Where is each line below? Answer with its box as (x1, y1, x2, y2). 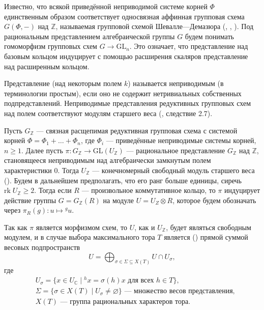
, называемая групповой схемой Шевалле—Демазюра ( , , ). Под (55, 21, 254, 32)
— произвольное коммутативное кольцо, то (81, 185, 216, 195)
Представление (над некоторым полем (4, 78, 122, 89)
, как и (134, 221, 155, 232)
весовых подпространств (4, 242, 80, 252)
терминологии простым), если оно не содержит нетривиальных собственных (4, 88, 242, 98)
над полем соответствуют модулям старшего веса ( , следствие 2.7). (4, 107, 213, 118)
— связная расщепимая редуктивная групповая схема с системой (36, 125, 238, 135)
